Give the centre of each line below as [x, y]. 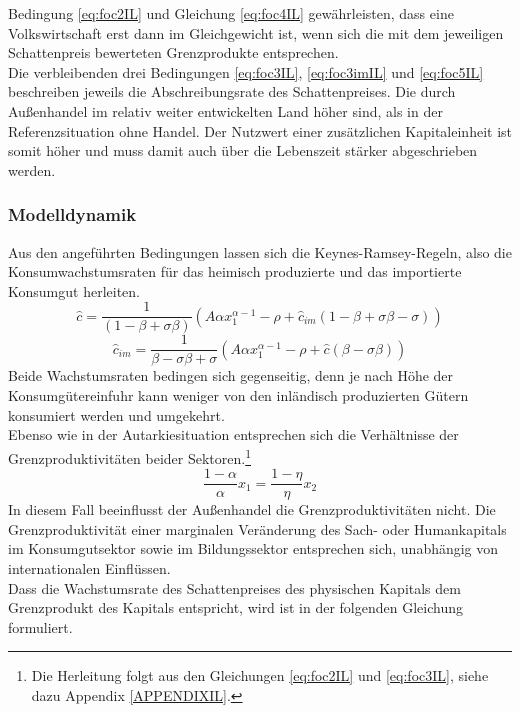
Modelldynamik [72, 214]
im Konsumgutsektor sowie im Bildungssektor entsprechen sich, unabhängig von [253, 548]
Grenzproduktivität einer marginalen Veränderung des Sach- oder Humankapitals [257, 528]
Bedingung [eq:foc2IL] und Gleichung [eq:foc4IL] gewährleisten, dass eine [231, 13]
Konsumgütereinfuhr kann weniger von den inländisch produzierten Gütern [238, 395]
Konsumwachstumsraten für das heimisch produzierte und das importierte [235, 271]
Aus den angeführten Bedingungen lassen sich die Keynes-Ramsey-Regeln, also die [260, 251]
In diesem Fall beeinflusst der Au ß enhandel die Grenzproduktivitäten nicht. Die [252, 509]
